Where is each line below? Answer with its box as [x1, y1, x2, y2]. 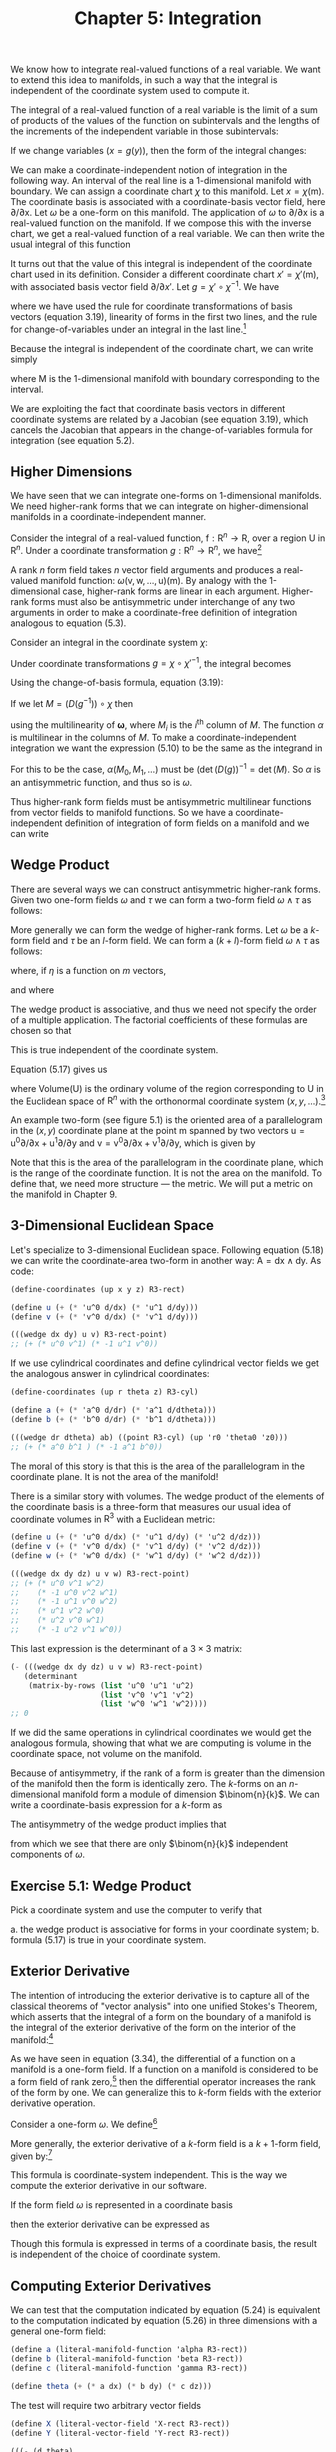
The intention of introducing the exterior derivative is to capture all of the [10, 1989, 310, 2001]
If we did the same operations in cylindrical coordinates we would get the [10, 1727, 312, 1739]
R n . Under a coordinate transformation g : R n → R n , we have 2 [10, 542, 263, 556]
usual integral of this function [10, 238, 131, 251]
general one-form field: [10, 2325, 107, 2337]
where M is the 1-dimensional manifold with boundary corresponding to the [10, 372, 320, 384]
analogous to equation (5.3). [10, 617, 127, 629]
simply [10, 353, 38, 365]
